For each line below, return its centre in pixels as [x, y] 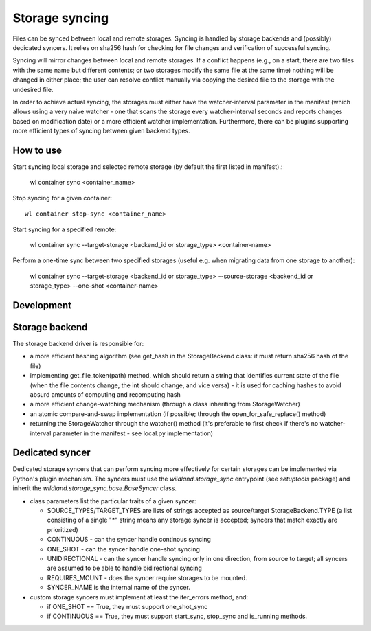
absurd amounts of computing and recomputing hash [105, 394]
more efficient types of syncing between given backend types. [101, 131]
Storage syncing [61, 18]
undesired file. [33, 89]
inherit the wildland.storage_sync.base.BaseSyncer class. [94, 488]
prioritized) [63, 529]
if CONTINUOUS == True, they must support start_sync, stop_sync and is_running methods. [177, 616]
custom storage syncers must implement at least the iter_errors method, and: [139, 597]
